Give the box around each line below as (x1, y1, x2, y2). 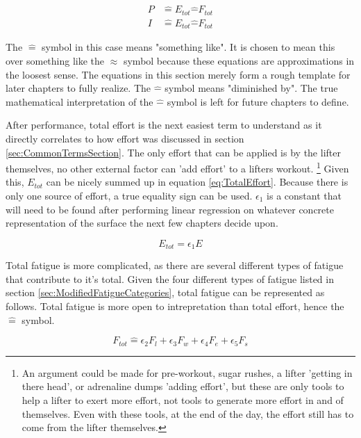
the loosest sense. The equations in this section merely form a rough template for (6, 67, 351, 81)
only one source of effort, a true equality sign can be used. (6, 188, 253, 202)
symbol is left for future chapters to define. (167, 94, 349, 108)
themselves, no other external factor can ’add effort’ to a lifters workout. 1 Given (6, 159, 349, 175)
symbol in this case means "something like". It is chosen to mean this (42, 40, 335, 54)
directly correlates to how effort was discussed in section (6, 131, 244, 145)
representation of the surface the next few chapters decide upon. (6, 216, 278, 230)
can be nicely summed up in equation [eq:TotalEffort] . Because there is (46, 175, 349, 189)
